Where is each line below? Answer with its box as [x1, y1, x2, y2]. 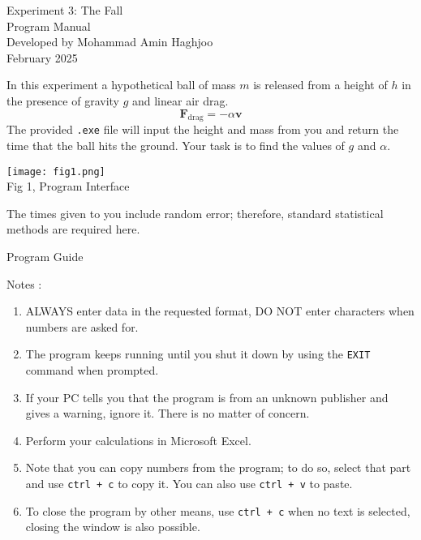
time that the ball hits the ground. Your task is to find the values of [6, 137, 345, 154]
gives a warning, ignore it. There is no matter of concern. [25, 405, 310, 422]
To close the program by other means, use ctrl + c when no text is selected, [25, 502, 410, 519]
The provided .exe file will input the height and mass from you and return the [6, 121, 399, 138]
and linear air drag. [131, 92, 229, 109]
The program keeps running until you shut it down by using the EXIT [25, 345, 371, 362]
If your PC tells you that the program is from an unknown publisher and [25, 388, 389, 405]
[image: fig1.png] [6, 165, 105, 178]
